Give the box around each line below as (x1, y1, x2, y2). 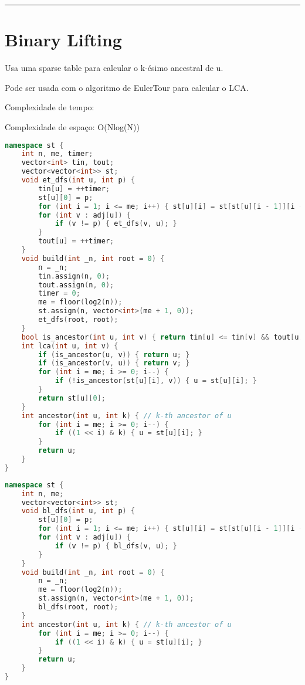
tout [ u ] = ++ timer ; (38, 237, 114, 246)
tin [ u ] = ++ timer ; (38, 184, 110, 193)
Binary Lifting (5, 28, 122, 52)
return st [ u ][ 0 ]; (38, 394, 106, 402)
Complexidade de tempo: (5, 101, 94, 113)
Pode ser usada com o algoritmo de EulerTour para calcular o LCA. (5, 81, 249, 93)
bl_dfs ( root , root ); (38, 603, 118, 611)
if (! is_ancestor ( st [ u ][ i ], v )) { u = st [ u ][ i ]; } (55, 377, 257, 385)
